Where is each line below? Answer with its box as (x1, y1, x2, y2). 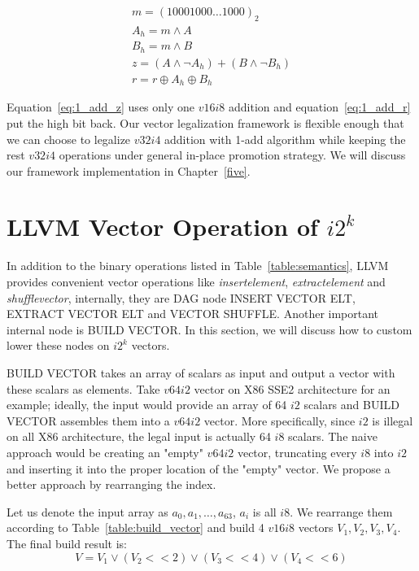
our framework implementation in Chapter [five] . (7, 162, 251, 179)
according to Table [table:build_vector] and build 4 (7, 519, 264, 536)
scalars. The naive (288, 428, 378, 445)
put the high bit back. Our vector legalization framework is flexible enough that (7, 114, 404, 131)
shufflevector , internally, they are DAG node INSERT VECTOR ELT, (7, 289, 356, 306)
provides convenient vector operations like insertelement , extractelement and (7, 273, 386, 290)
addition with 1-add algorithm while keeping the (164, 130, 406, 147)
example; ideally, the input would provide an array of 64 (7, 396, 287, 413)
